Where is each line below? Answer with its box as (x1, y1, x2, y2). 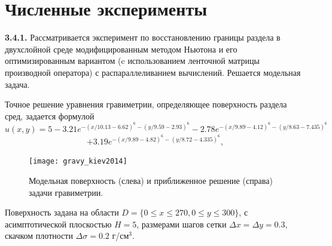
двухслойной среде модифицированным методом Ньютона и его (5, 42, 237, 55)
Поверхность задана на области (5, 206, 119, 219)
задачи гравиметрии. (29, 186, 103, 198)
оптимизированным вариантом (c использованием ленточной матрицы (5, 54, 260, 67)
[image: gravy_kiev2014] (29, 157, 127, 166)
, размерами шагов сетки (136, 217, 227, 230)
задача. (5, 78, 30, 90)
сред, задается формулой (5, 109, 95, 122)
